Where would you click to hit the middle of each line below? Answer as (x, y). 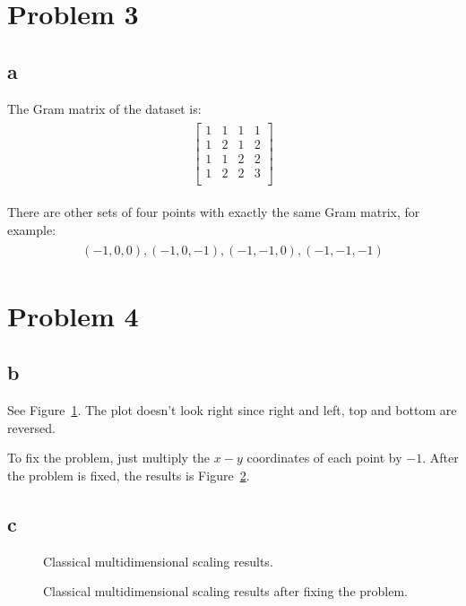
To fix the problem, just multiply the (109, 458)
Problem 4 (73, 315)
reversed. (31, 427)
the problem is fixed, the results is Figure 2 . (129, 475)
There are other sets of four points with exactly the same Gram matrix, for (214, 212)
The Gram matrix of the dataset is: (104, 108)
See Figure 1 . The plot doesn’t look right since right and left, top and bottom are (232, 410)
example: (32, 229)
